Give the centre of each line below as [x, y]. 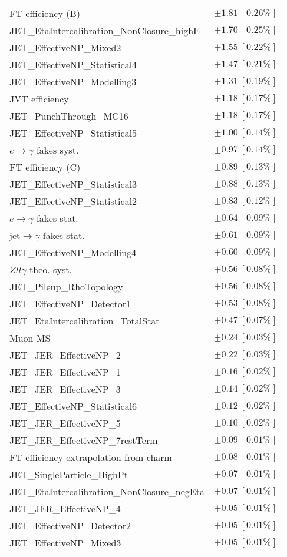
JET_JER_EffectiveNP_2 [65, 355]
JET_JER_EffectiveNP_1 [65, 372]
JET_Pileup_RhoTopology [66, 286]
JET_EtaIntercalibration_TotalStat [85, 321]
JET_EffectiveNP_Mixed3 [65, 543]
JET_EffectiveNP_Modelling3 [73, 82]
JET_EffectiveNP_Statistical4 [73, 64]
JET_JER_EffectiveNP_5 [65, 423]
